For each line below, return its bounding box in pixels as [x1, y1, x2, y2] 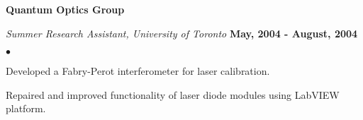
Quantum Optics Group [6, 2, 125, 16]
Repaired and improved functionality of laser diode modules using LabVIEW [6, 87, 340, 102]
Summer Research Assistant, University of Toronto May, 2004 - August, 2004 [6, 25, 358, 40]
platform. [6, 101, 46, 116]
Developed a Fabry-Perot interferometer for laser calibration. [6, 64, 270, 78]
